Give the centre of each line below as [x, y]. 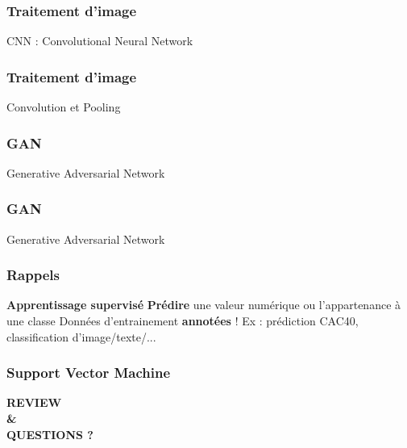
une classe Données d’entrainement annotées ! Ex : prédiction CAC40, [183, 321]
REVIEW [34, 402]
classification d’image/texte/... [81, 336]
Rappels [33, 275]
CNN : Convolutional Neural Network [100, 41]
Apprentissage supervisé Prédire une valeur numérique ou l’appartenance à [204, 305]
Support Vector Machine [89, 373]
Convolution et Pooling [64, 107]
